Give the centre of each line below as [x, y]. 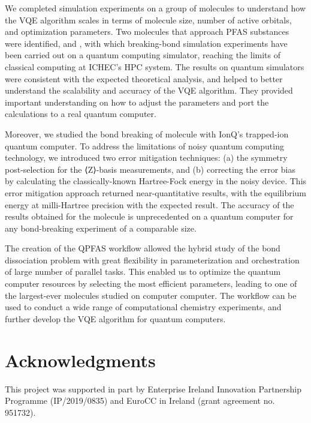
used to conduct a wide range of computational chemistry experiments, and [143, 307]
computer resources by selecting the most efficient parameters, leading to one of [151, 283]
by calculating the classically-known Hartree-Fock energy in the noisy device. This [156, 181]
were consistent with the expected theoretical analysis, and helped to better [144, 78]
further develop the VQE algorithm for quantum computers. [115, 318]
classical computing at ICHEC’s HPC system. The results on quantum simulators [155, 66]
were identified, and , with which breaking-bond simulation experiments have [146, 43]
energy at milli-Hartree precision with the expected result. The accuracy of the [150, 204]
